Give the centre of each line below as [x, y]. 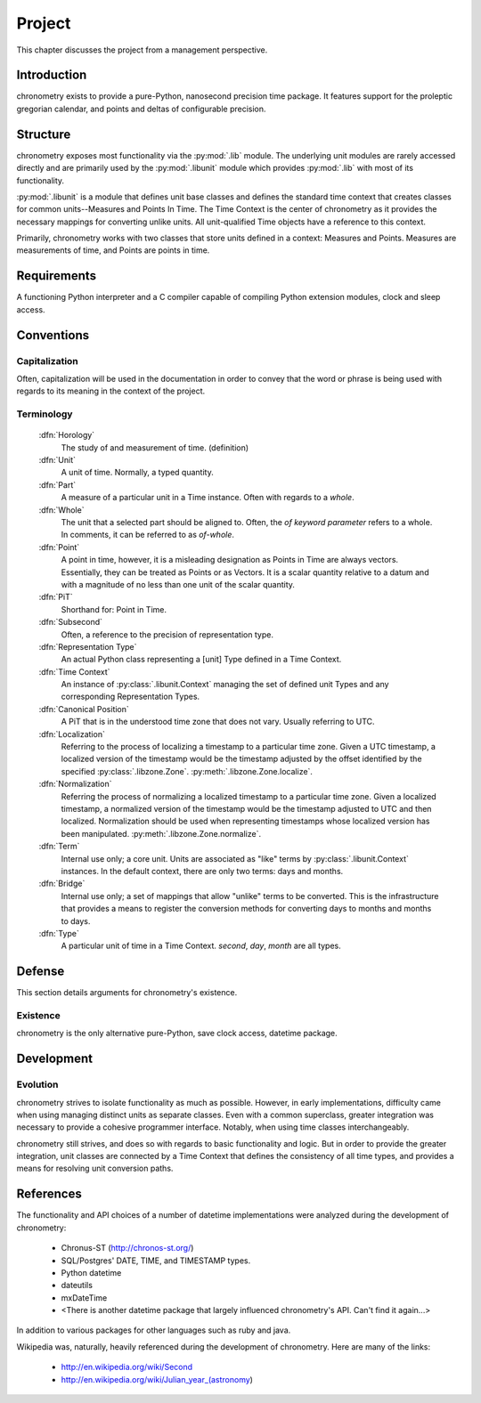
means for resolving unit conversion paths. [95, 1168]
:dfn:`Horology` [67, 435]
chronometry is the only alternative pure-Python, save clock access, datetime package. [177, 1034]
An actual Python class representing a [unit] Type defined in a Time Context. [201, 660]
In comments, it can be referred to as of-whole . [148, 535]
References [49, 1194]
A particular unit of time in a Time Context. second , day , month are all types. [201, 946]
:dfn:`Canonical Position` [84, 709]
